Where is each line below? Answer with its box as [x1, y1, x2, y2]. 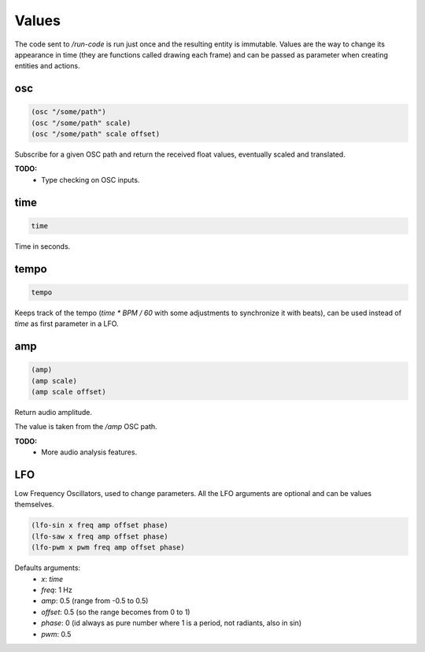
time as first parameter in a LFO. [14, 319, 119, 328]
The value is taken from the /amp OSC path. [14, 422, 157, 432]
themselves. [14, 500, 54, 509]
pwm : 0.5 [41, 629, 72, 639]
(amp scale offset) [31, 387, 106, 397]
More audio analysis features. [41, 447, 138, 457]
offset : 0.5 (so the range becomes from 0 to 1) [41, 607, 190, 617]
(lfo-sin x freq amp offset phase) [31, 520, 168, 530]
